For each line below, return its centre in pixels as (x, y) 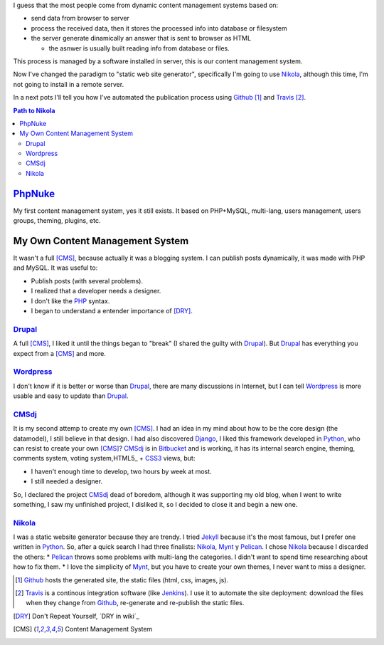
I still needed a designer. (67, 481)
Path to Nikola (34, 110)
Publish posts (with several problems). (87, 280)
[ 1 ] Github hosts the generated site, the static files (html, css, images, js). (122, 580)
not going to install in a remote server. (69, 84)
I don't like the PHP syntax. (70, 301)
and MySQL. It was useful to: (55, 268)
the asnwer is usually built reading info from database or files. (139, 48)
